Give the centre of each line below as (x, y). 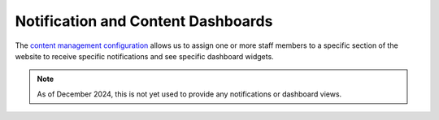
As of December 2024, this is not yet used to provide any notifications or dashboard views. (189, 94)
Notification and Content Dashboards (144, 21)
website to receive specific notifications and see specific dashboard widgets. (144, 56)
